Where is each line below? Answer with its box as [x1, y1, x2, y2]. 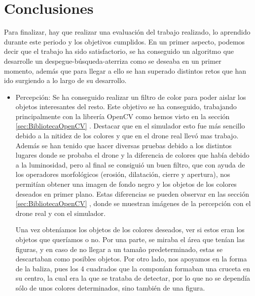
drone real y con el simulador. [15, 208, 106, 218]
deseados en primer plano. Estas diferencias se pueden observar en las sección [15, 188, 249, 199]
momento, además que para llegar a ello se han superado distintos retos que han [4, 65, 246, 76]
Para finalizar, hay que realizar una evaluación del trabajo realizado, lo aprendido [4, 27, 251, 37]
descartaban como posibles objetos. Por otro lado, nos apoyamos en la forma [15, 254, 247, 264]
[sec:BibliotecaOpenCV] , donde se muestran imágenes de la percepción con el [15, 198, 251, 209]
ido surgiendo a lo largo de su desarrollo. [4, 75, 127, 85]
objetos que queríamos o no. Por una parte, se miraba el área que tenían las [15, 234, 245, 244]
